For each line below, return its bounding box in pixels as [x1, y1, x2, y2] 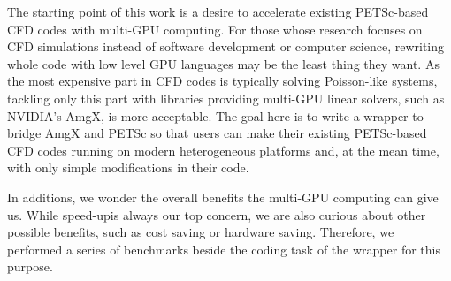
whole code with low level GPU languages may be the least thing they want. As [7, 54, 440, 72]
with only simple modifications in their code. [7, 158, 249, 177]
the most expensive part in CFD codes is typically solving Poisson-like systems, [7, 72, 438, 90]
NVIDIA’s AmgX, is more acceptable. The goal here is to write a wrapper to [7, 106, 424, 125]
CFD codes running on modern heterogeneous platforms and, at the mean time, [7, 140, 440, 159]
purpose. [7, 257, 53, 276]
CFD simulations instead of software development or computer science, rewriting [7, 37, 445, 56]
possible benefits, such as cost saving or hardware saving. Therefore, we [7, 223, 394, 241]
